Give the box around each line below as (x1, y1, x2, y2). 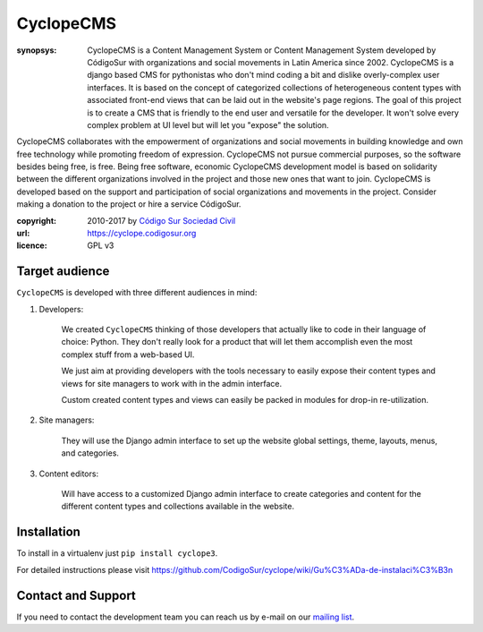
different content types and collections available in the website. (61, 501, 295, 512)
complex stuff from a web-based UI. (61, 349, 195, 360)
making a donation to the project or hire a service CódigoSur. (16, 199, 241, 209)
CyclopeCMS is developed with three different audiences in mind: (16, 287, 258, 298)
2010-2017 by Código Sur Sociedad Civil (87, 215, 236, 226)
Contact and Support (16, 587, 136, 603)
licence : (16, 240, 48, 251)
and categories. (61, 448, 120, 458)
